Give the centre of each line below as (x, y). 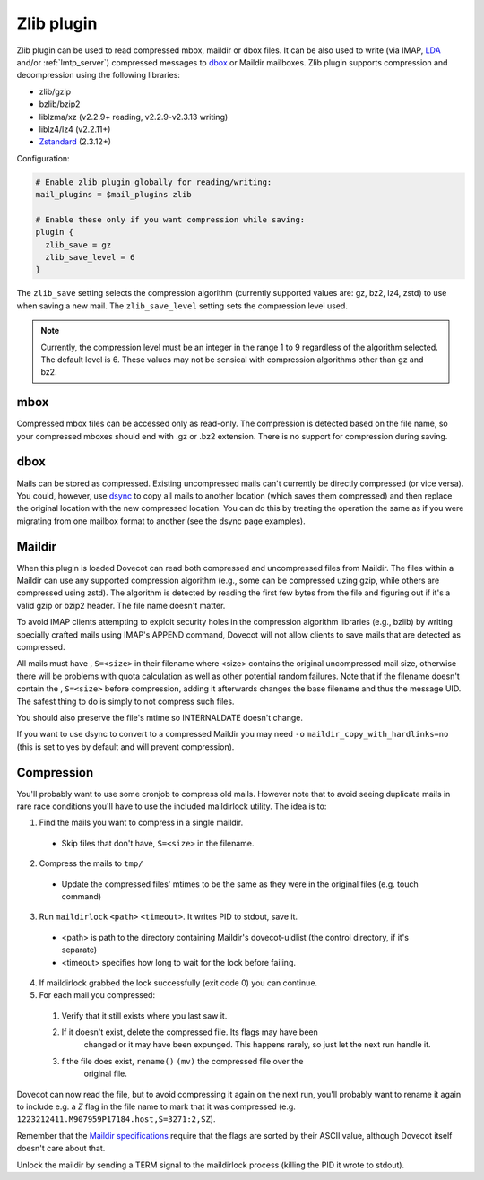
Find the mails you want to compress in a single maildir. (141, 823)
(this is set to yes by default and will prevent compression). (125, 746)
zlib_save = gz (78, 245)
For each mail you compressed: (97, 995)
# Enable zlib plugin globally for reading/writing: (154, 182)
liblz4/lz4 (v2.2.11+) (75, 129)
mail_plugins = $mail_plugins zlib (113, 195)
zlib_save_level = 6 (90, 257)
